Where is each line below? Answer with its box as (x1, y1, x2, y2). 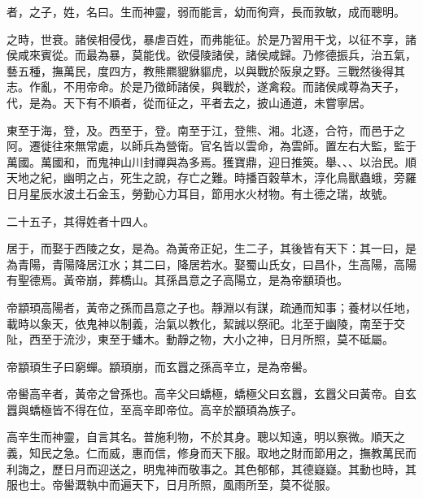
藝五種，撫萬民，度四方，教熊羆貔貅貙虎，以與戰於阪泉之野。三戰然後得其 (7, 62, 405, 79)
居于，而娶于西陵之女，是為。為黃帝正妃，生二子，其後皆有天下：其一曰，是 (7, 240, 416, 257)
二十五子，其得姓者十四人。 (7, 212, 155, 229)
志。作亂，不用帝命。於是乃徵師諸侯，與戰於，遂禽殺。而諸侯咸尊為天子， (7, 78, 405, 95)
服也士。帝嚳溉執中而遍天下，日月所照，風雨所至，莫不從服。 (7, 476, 337, 493)
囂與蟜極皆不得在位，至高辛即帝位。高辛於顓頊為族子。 (7, 401, 303, 418)
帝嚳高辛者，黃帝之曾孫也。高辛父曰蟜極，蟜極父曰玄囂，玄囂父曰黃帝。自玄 (7, 385, 416, 402)
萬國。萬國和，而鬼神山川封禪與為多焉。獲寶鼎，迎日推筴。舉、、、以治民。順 (7, 153, 416, 170)
